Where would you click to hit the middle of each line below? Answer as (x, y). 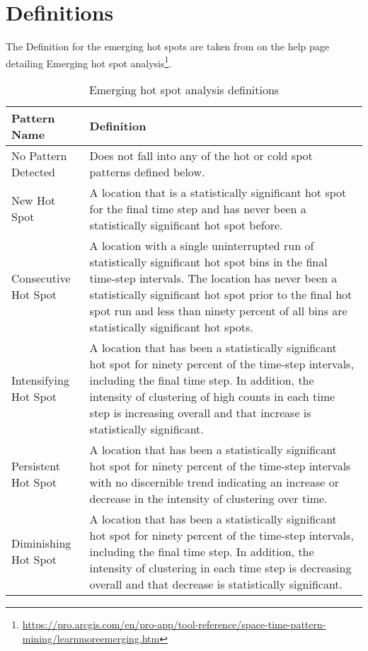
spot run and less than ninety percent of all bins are (218, 310)
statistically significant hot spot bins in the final (208, 261)
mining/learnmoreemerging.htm (91, 638)
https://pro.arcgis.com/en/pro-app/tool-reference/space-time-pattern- (174, 624)
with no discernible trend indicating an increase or (214, 482)
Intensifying (40, 380)
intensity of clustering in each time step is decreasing (220, 567)
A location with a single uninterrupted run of (202, 245)
